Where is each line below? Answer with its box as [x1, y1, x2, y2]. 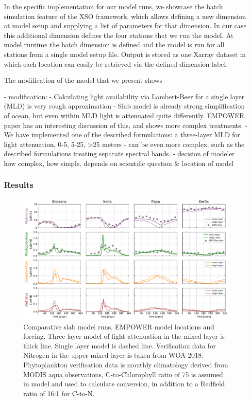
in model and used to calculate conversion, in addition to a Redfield [23, 379, 225, 389]
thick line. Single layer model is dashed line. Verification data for [23, 340, 216, 350]
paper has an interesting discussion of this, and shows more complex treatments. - [4, 120, 248, 130]
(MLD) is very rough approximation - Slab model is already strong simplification [4, 101, 245, 111]
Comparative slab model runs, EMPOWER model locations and [23, 321, 215, 331]
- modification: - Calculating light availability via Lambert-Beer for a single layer [4, 91, 245, 101]
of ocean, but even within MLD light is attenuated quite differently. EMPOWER [4, 110, 245, 120]
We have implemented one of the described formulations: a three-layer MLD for [4, 129, 240, 140]
